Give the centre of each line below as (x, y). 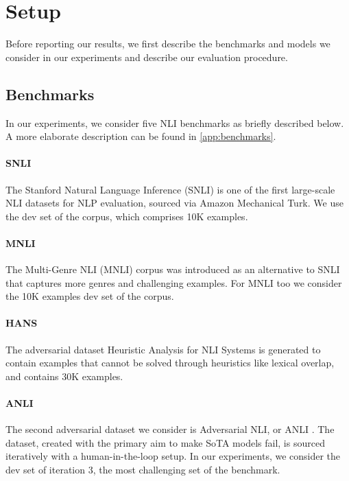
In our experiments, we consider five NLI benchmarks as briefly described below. (175, 122)
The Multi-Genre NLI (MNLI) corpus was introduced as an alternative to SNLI (173, 269)
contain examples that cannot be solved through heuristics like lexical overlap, (170, 363)
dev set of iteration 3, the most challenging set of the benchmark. (143, 470)
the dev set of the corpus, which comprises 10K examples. (127, 216)
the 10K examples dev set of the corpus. (90, 296)
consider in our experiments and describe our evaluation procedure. (147, 57)
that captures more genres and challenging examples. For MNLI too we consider (174, 282)
